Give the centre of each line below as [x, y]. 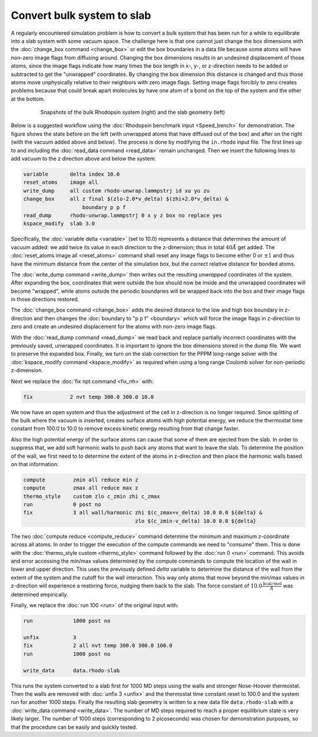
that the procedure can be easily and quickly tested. [74, 727]
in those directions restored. [45, 299]
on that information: [35, 464]
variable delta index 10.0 [72, 174]
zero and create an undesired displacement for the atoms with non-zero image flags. [114, 326]
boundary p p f [104, 207]
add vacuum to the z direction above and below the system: [83, 158]
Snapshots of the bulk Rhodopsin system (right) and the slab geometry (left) [133, 113]
